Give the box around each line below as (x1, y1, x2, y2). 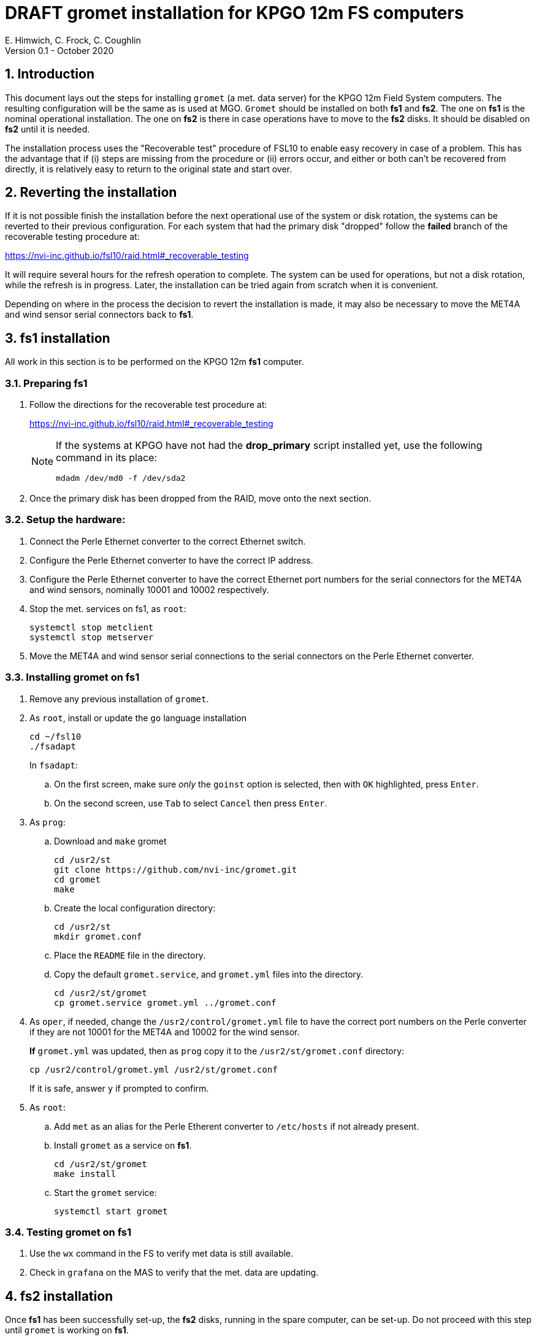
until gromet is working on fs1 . (5, 1325, 129, 1336)
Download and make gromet (54, 835, 167, 846)
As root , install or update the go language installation (29, 712, 247, 723)
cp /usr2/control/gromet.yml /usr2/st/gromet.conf (29, 1064, 278, 1075)
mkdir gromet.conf (54, 931, 142, 941)
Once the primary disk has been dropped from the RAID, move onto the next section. (29, 493, 372, 504)
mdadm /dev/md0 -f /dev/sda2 (56, 473, 186, 483)
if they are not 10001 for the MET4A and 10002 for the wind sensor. (29, 1026, 300, 1037)
